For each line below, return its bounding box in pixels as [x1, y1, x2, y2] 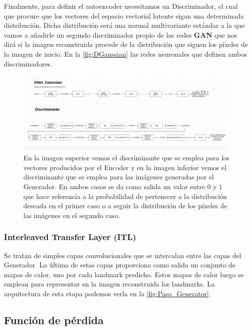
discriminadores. [4, 58, 53, 68]
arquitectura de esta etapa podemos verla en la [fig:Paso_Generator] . [4, 288, 211, 299]
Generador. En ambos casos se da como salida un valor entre [23, 181, 205, 192]
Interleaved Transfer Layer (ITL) [4, 231, 136, 243]
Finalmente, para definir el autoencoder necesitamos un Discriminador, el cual [4, 1, 238, 11]
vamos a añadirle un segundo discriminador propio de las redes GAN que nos [4, 29, 237, 40]
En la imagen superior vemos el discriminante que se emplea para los [23, 153, 230, 163]
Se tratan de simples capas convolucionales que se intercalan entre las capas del [4, 250, 241, 260]
